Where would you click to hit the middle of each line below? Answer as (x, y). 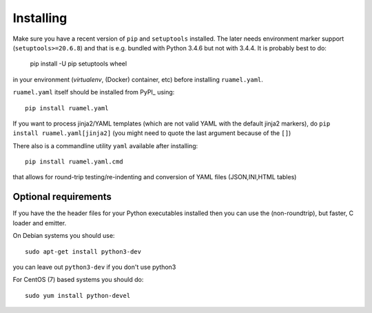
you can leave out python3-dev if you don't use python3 (94, 267)
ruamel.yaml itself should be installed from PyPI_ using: (94, 92)
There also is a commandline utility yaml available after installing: (105, 145)
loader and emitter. (40, 223)
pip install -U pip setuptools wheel (79, 64)
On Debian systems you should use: (64, 236)
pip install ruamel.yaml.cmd (74, 162)
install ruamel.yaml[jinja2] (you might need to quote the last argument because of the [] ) (152, 133)
